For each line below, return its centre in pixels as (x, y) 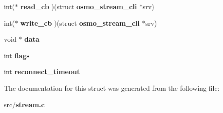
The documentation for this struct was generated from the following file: (112, 88)
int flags (17, 55)
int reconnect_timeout (42, 72)
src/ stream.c (24, 104)
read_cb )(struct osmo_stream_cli (79, 6)
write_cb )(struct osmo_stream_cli (80, 23)
